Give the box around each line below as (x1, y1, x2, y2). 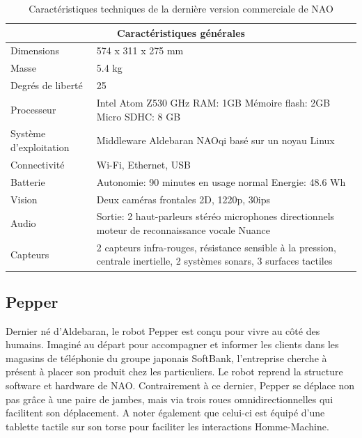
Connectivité (10, 157, 65, 171)
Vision (10, 191, 38, 206)
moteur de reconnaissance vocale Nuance (96, 222, 270, 237)
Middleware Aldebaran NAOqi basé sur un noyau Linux (96, 133, 335, 148)
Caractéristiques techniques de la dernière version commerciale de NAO (29, 1, 333, 15)
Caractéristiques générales (117, 25, 245, 40)
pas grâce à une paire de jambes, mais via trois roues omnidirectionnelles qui (6, 391, 333, 406)
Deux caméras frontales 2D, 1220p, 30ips (96, 191, 270, 206)
